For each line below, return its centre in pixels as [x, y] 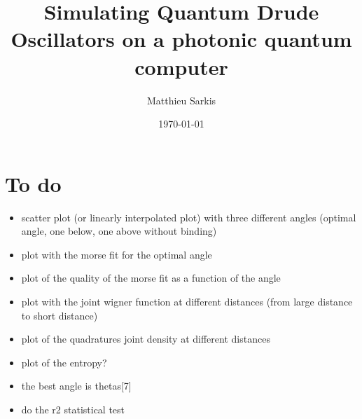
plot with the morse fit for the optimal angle [117, 254]
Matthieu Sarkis [181, 100]
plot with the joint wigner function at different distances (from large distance [187, 301]
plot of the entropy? [64, 362]
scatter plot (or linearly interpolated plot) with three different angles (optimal [189, 217]
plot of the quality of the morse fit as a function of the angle [151, 278]
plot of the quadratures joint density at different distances [146, 339]
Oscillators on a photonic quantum [181, 39]
